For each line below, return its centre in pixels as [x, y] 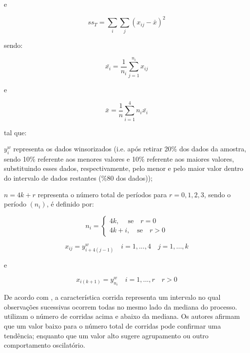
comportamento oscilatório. [45, 345]
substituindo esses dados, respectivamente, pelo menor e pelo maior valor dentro [124, 168]
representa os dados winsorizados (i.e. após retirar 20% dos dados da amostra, [130, 149]
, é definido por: [70, 204]
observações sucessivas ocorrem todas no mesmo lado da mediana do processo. [121, 306]
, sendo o [217, 194]
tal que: [15, 132]
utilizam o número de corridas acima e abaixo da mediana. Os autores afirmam [122, 316]
